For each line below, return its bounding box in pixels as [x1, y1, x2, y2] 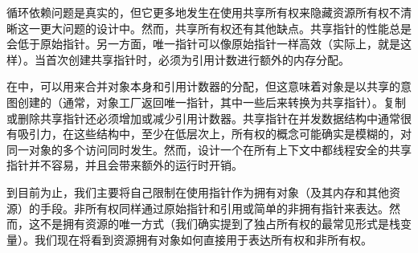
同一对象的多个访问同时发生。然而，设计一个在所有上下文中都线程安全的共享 [6, 141, 412, 157]
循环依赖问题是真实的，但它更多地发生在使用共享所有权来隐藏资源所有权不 [6, 4, 400, 20]
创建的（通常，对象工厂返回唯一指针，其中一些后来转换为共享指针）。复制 [17, 93, 406, 110]
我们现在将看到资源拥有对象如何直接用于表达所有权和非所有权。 [34, 231, 372, 247]
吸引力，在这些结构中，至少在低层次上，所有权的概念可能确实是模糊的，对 [17, 125, 412, 142]
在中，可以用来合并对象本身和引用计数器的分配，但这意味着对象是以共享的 [6, 78, 400, 95]
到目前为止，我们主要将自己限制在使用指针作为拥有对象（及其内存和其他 [6, 183, 389, 200]
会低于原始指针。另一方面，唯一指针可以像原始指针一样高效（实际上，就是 [6, 35, 400, 52]
